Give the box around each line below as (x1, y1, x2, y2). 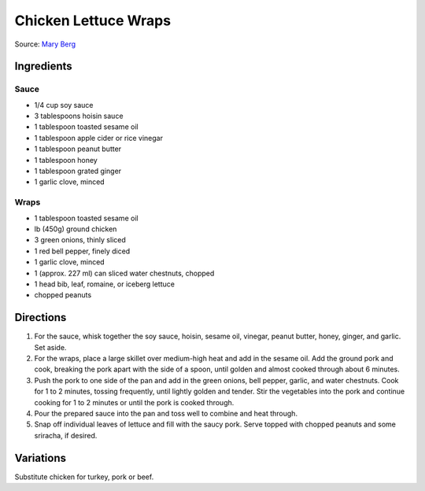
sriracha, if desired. (34, 430, 98, 440)
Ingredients (14, 60, 72, 73)
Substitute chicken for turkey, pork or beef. (14, 472, 154, 482)
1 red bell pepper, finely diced (34, 246, 131, 256)
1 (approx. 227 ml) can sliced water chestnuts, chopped (34, 268, 215, 278)
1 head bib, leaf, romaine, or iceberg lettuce (34, 279, 175, 289)
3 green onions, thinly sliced (34, 235, 126, 245)
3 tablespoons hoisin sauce (34, 111, 124, 121)
